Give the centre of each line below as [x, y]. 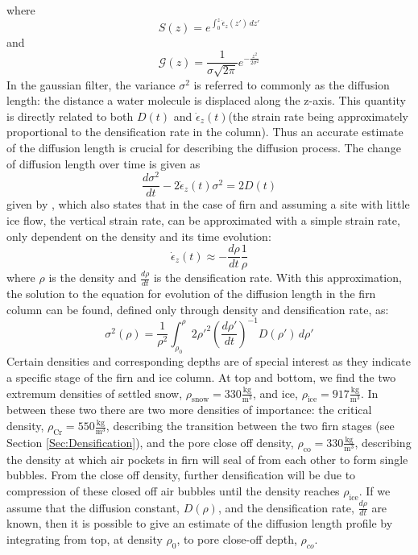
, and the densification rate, [286, 507]
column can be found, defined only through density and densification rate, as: [198, 309]
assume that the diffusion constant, [93, 507]
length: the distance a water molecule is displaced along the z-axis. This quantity [206, 100]
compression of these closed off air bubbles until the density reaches [173, 490]
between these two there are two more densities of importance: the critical [189, 410]
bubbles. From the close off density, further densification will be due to [181, 475]
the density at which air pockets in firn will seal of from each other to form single [207, 459]
